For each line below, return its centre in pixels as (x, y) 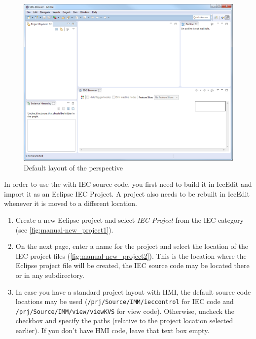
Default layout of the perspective (73, 167)
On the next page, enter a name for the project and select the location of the (132, 246)
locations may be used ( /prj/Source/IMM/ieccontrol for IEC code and (125, 301)
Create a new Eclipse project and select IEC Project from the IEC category (129, 220)
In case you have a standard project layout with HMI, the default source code (133, 291)
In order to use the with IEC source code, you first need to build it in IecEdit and (128, 184)
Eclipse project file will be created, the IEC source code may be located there (132, 265)
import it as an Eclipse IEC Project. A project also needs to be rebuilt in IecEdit (127, 193)
